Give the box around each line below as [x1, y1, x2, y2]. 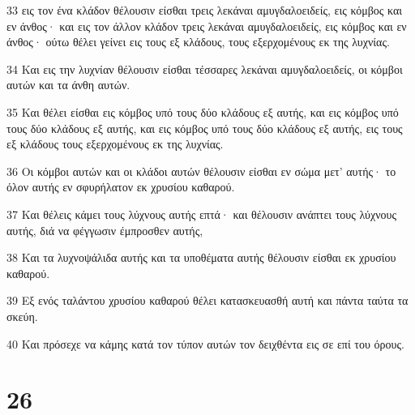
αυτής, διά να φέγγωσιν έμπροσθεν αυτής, [6, 221, 203, 238]
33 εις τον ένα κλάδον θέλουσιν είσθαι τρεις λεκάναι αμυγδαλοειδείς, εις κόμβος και [6, 2, 402, 18]
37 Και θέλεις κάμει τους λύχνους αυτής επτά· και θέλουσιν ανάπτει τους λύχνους [6, 205, 396, 222]
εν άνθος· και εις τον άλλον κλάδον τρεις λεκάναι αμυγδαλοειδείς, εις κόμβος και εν [6, 17, 407, 34]
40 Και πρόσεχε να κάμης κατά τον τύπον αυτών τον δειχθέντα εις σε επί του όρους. [6, 335, 404, 352]
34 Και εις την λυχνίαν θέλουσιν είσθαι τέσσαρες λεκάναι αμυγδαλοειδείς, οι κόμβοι [6, 60, 403, 77]
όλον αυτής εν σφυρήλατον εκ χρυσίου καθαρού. [6, 178, 235, 195]
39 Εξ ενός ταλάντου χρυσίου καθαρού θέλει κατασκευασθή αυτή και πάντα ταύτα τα [6, 292, 409, 309]
